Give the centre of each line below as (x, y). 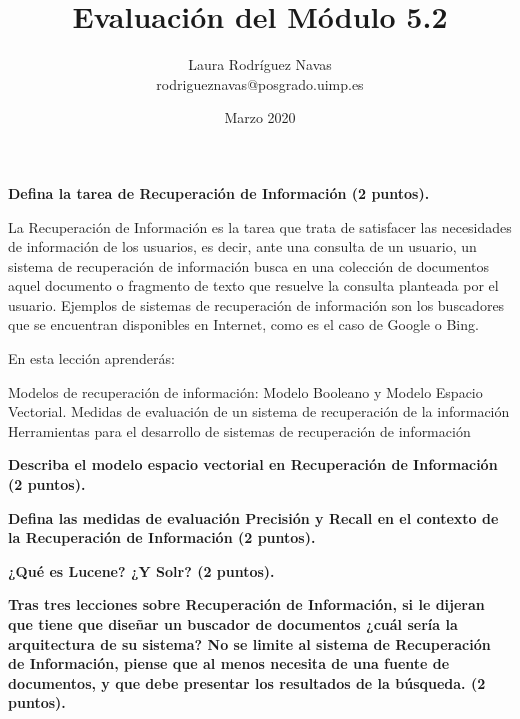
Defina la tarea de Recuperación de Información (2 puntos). (219, 192)
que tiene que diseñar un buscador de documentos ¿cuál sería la (233, 624)
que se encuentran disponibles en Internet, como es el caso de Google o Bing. (243, 324)
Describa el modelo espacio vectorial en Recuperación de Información (253, 464)
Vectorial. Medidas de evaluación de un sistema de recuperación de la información (259, 411)
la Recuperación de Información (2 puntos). (162, 537)
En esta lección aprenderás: (91, 358)
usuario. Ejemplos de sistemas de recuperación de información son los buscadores (256, 304)
